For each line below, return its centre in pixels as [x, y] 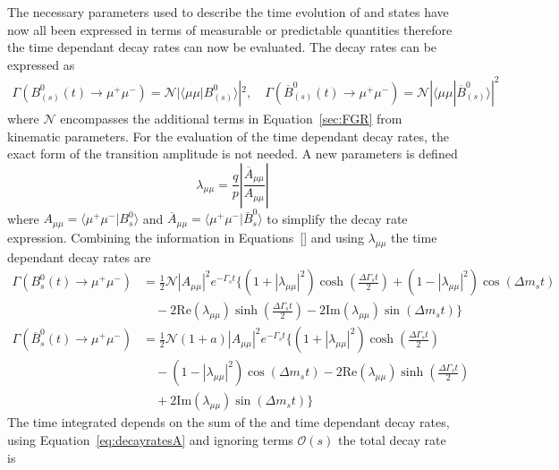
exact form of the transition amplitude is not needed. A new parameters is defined [233, 154]
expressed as [41, 64]
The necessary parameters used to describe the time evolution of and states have [228, 12]
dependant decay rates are [79, 256]
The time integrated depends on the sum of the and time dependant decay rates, [229, 422]
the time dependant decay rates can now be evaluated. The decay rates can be [222, 47]
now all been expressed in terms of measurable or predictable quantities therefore [230, 29]
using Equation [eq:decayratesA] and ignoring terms [150, 440]
